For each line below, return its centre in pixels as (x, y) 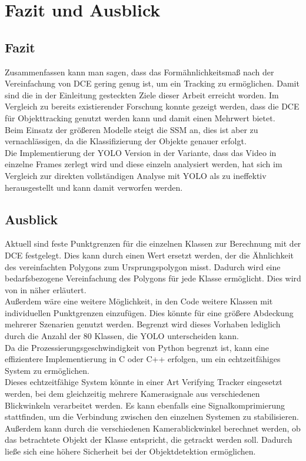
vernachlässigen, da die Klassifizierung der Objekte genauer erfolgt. (126, 141)
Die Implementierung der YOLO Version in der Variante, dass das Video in (141, 152)
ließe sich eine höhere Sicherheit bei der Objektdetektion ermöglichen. (130, 451)
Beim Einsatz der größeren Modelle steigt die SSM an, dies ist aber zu (132, 129)
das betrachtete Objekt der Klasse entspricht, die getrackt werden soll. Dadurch (149, 440)
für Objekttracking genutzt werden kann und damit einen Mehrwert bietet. (140, 117)
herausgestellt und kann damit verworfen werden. (94, 187)
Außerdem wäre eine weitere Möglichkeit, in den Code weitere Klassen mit (139, 301)
